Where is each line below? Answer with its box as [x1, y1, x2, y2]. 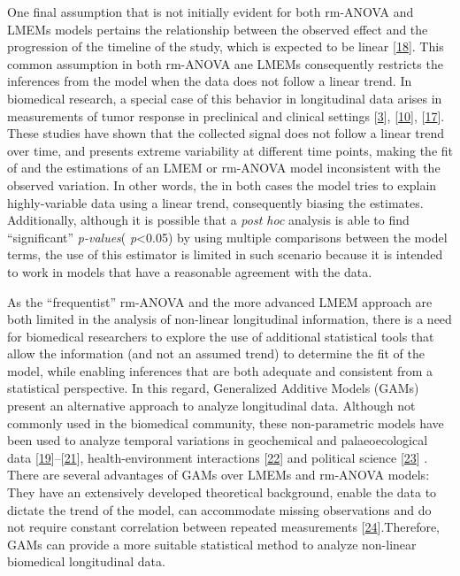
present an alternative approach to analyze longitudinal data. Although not [7, 396, 416, 415]
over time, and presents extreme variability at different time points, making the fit [7, 141, 454, 159]
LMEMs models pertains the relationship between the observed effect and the [7, 19, 428, 38]
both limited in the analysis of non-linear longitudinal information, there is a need [7, 310, 452, 328]
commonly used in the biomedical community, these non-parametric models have [7, 413, 444, 432]
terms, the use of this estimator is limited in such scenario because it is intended [7, 245, 443, 264]
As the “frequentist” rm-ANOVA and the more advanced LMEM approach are [7, 292, 433, 311]
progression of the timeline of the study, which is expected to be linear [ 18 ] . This [7, 37, 444, 56]
